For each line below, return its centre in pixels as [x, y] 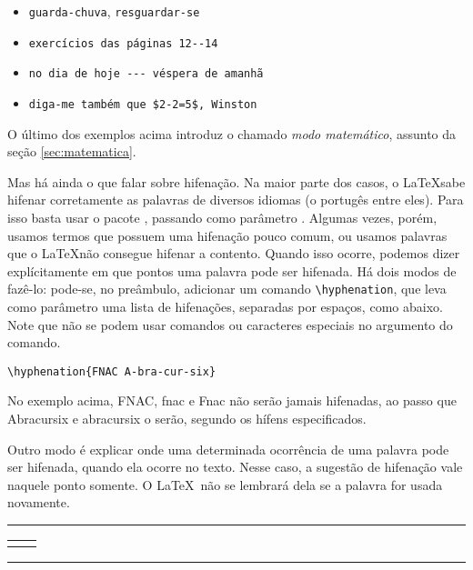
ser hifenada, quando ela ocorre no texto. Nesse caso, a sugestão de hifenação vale [235, 467]
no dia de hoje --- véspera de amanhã [146, 74]
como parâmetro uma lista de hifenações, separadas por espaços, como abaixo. [225, 307]
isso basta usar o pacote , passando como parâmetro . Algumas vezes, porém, [222, 217]
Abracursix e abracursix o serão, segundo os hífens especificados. [187, 419]
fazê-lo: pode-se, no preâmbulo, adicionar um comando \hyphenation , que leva [227, 289]
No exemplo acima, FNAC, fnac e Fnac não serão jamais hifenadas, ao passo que [232, 400]
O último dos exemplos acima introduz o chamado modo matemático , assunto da [232, 133]
